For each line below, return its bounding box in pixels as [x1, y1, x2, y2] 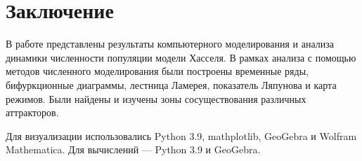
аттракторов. [6, 105, 59, 120]
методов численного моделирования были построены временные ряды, [6, 64, 309, 78]
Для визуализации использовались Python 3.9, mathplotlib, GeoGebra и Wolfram [6, 128, 357, 143]
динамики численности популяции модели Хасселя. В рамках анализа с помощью [6, 50, 356, 64]
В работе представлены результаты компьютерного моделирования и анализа [6, 36, 334, 51]
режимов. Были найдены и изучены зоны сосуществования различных [6, 91, 306, 106]
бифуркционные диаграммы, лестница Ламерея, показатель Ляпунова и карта [6, 77, 337, 92]
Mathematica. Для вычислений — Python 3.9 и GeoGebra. [6, 142, 261, 157]
